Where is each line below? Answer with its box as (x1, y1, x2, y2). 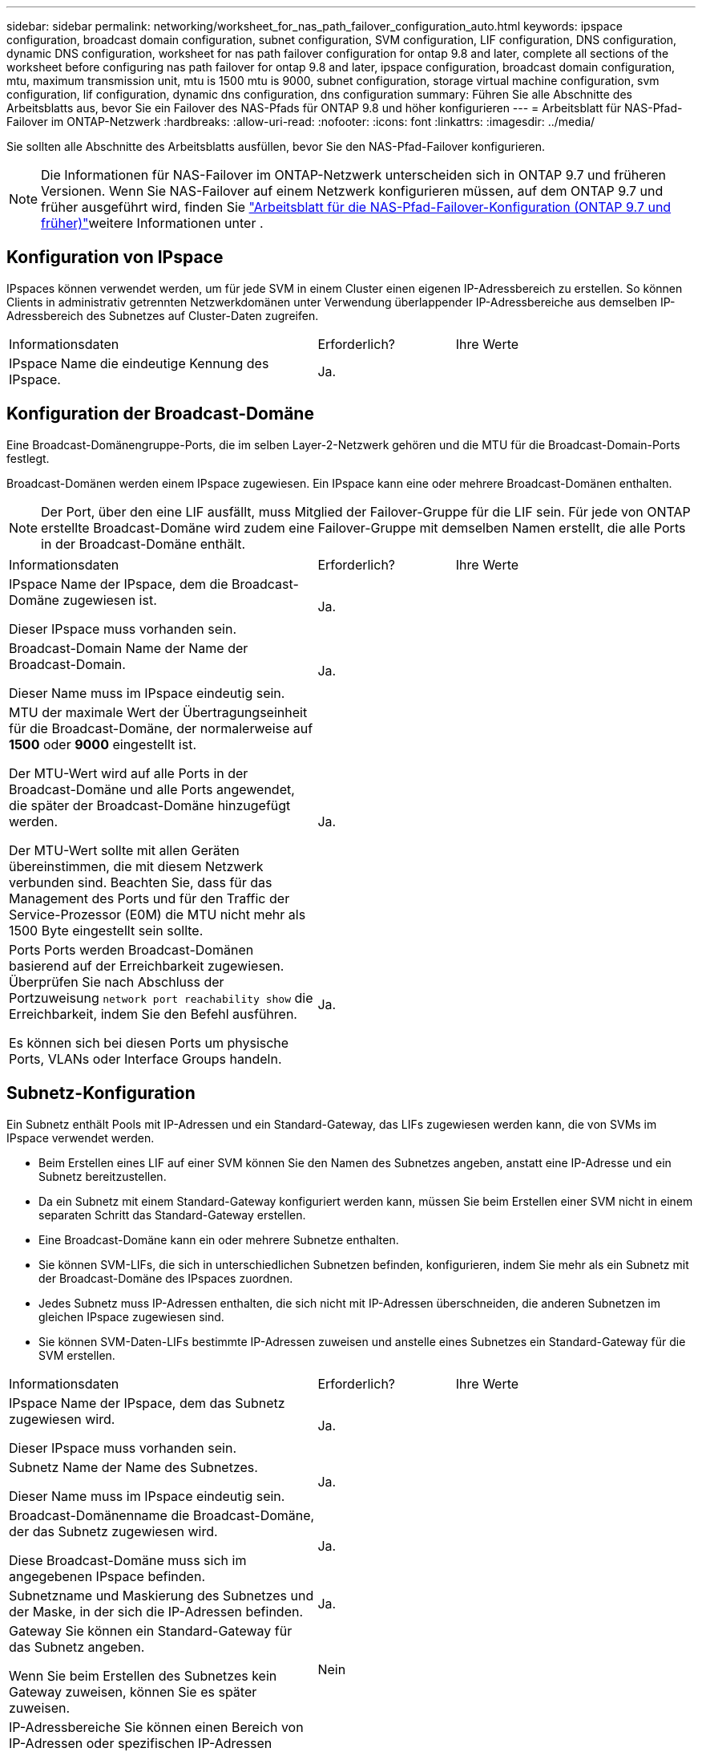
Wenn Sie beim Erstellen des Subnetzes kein (9, 1667, 277, 1684)
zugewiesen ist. (63, 591, 157, 608)
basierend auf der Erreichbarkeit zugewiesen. (9, 957, 284, 974)
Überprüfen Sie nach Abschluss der (9, 973, 224, 990)
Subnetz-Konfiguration (6, 1083, 196, 1104)
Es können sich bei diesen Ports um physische (9, 1034, 289, 1051)
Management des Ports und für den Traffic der (9, 890, 290, 906)
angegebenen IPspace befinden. (9, 1567, 206, 1584)
